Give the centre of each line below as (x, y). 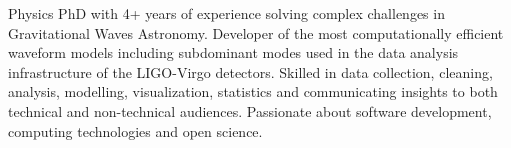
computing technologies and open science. (135, 130)
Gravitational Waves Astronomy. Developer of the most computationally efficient (256, 32)
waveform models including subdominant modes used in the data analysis (233, 52)
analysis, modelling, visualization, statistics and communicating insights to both (253, 91)
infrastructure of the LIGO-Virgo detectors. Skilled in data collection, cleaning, (250, 71)
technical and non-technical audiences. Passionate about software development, (250, 110)
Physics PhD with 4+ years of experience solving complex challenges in (226, 13)
